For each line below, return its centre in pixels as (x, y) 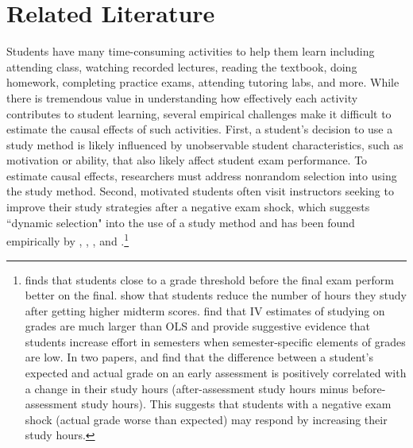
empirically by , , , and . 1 (68, 239)
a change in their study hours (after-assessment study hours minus (187, 388)
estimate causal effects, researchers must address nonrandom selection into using (202, 175)
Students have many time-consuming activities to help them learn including (191, 51)
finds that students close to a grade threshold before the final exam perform (209, 279)
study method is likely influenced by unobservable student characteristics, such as (205, 144)
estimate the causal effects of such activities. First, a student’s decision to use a (200, 129)
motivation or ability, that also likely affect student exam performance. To (187, 160)
